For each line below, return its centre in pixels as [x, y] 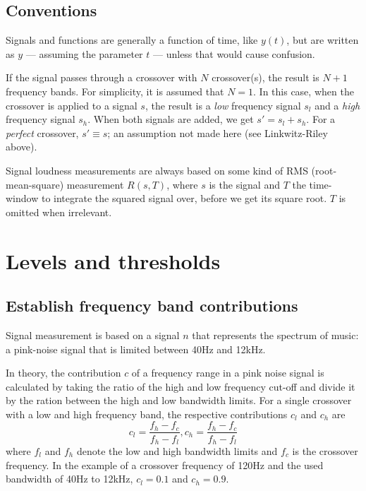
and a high [337, 105]
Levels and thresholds [113, 260]
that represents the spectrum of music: [275, 335]
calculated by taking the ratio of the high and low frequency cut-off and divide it [181, 386]
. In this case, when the [304, 91]
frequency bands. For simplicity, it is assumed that [115, 91]
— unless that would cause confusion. [234, 53]
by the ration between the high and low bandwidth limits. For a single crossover [179, 400]
